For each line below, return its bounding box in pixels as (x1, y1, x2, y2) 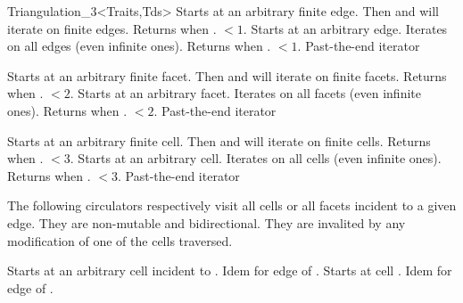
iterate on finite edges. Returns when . (7, 19, 217, 37)
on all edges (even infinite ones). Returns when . (7, 37, 271, 55)
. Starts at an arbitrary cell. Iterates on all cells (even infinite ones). (70, 149, 442, 168)
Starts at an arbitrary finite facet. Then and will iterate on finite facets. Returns (7, 66, 447, 85)
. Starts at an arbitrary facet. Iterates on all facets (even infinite (70, 84, 421, 102)
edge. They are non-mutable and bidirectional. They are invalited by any (7, 213, 406, 232)
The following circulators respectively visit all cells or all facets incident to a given (7, 196, 457, 215)
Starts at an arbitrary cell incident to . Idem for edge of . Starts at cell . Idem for (7, 261, 452, 280)
